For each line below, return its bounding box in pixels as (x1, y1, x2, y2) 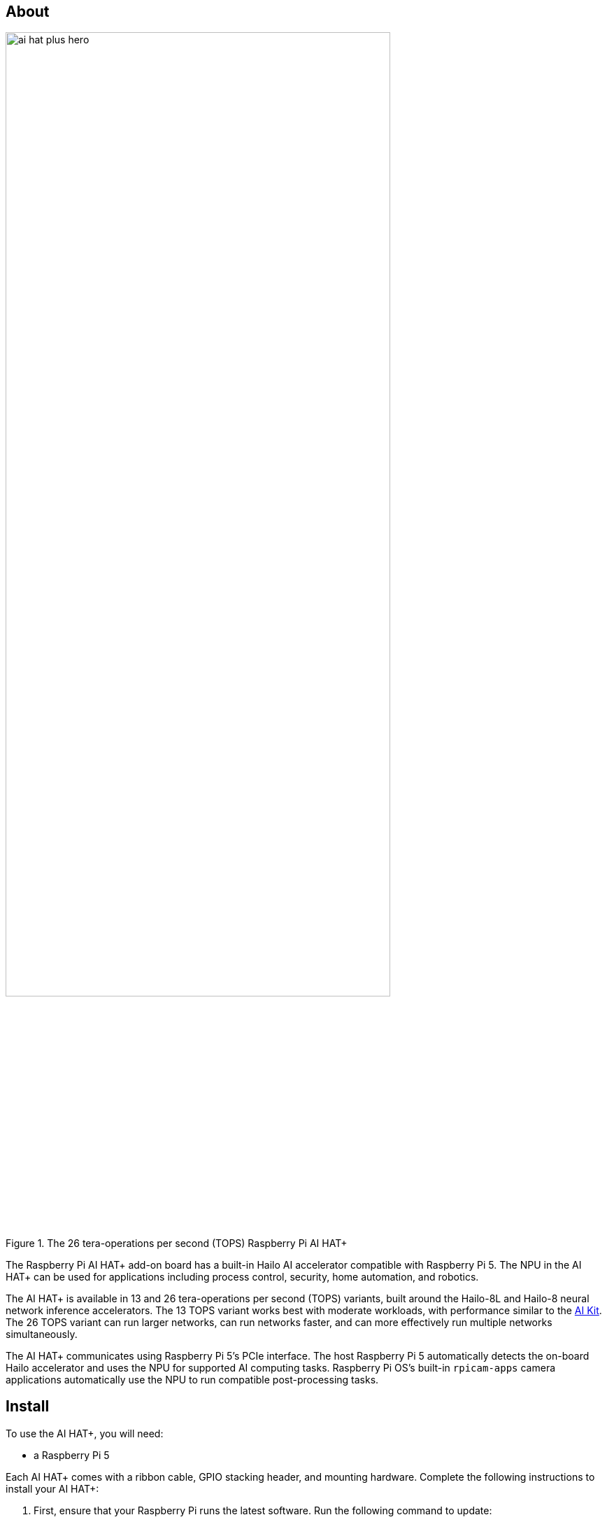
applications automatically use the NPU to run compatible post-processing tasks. (6, 1374, 379, 1386)
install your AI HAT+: (6, 1482, 99, 1495)
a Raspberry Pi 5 (34, 1449, 110, 1461)
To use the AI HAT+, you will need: (6, 1427, 164, 1439)
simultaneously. (6, 1328, 78, 1341)
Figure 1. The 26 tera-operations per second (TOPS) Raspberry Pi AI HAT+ (6, 1237, 348, 1250)
